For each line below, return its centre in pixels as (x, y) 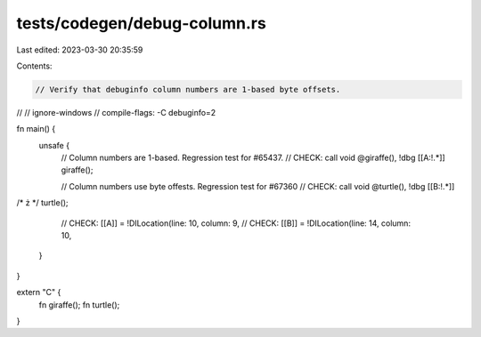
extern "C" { (39, 293)
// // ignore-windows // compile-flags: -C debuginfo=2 (116, 112)
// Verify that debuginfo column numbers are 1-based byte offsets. (188, 89)
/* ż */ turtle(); (42, 203)
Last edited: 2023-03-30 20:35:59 (80, 50)
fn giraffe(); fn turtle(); (79, 305)
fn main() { (36, 129)
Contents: (34, 66)
